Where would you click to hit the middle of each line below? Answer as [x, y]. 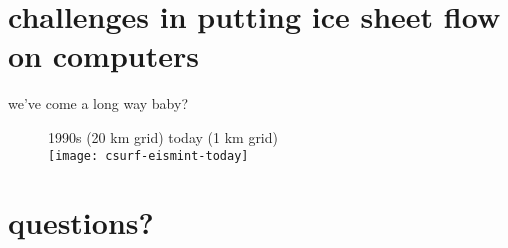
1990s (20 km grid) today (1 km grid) [163, 136]
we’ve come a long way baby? [98, 103]
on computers [103, 55]
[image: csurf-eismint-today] [148, 155]
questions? [81, 222]
